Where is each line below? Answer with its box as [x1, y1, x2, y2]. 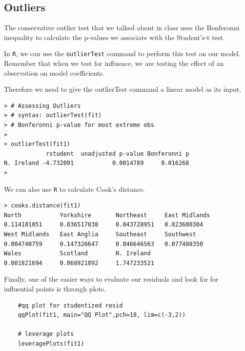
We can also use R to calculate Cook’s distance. [4, 184, 145, 194]
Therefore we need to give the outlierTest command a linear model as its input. [4, 84, 242, 94]
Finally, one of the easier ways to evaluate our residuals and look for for [4, 274, 219, 284]
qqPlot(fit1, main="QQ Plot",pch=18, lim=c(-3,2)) [18, 311, 186, 319]
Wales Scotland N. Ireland [4, 250, 151, 257]
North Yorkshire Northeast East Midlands [4, 211, 210, 219]
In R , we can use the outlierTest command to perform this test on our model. [4, 48, 241, 59]
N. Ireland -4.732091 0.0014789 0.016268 [4, 160, 189, 167]
